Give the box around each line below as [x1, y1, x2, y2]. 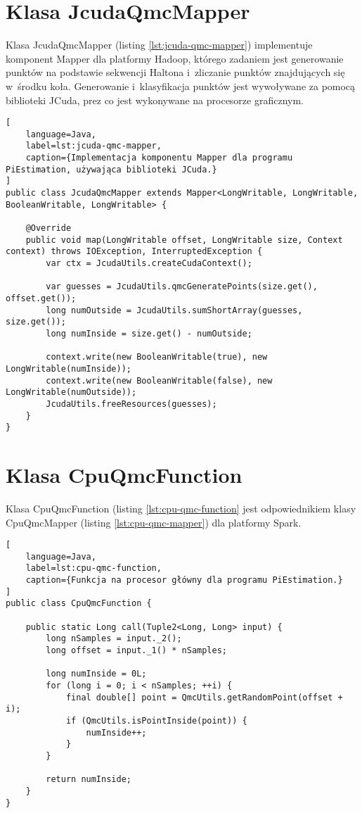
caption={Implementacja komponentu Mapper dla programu [25, 153, 293, 163]
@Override [25, 223, 72, 233]
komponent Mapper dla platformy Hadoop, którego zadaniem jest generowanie [6, 51, 344, 65]
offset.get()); [6, 293, 77, 303]
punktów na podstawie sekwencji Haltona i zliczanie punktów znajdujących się [6, 65, 345, 80]
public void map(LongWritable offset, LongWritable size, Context [25, 234, 343, 245]
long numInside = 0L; [46, 669, 147, 679]
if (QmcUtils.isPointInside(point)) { [65, 715, 247, 726]
